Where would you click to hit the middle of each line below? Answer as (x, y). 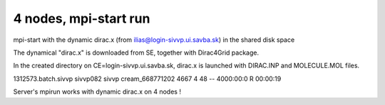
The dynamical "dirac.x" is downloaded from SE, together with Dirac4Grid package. (136, 52)
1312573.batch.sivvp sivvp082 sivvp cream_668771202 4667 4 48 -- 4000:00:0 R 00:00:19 (147, 79)
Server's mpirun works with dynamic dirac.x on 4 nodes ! (97, 92)
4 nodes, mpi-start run (82, 18)
